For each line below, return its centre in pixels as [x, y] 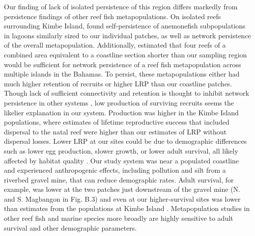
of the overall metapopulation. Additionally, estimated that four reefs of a [115, 45]
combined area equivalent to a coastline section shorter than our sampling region [126, 54]
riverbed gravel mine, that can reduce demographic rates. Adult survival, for [119, 179]
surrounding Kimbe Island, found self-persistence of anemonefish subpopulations [125, 26]
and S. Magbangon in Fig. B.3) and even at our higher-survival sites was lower [122, 198]
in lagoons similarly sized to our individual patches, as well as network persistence [127, 35]
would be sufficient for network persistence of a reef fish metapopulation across [123, 64]
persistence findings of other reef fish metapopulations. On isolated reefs [113, 16]
